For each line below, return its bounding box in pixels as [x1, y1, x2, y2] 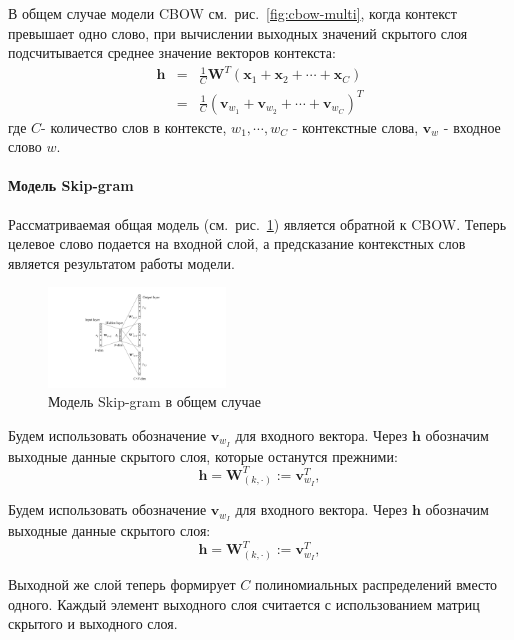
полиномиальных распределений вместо [254, 574, 498, 595]
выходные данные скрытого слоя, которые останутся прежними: [8, 445, 398, 466]
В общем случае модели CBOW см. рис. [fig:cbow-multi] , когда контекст [8, 3, 457, 23]
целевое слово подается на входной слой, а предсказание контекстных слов [8, 233, 466, 254]
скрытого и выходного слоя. [8, 613, 178, 634]
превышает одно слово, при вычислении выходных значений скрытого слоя [8, 22, 468, 43]
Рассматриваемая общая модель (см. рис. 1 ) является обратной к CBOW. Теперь [8, 213, 507, 234]
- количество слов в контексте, [41, 116, 227, 137]
